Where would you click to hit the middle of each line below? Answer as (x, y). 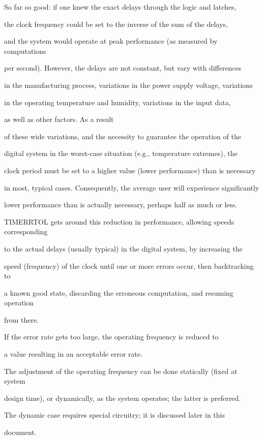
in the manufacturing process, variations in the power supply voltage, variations (128, 85)
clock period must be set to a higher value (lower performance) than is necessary (130, 170)
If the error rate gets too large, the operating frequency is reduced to (111, 337)
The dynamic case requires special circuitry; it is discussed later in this (114, 415)
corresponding (26, 231)
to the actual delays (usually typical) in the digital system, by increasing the (123, 248)
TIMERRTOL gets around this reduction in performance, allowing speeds (119, 221)
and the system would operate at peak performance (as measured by (111, 41)
